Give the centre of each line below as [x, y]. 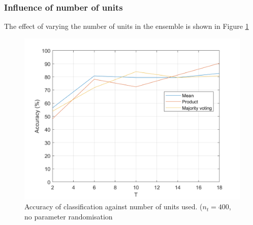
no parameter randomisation [69, 216]
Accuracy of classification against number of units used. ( [114, 207]
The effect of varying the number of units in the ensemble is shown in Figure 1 [126, 26]
